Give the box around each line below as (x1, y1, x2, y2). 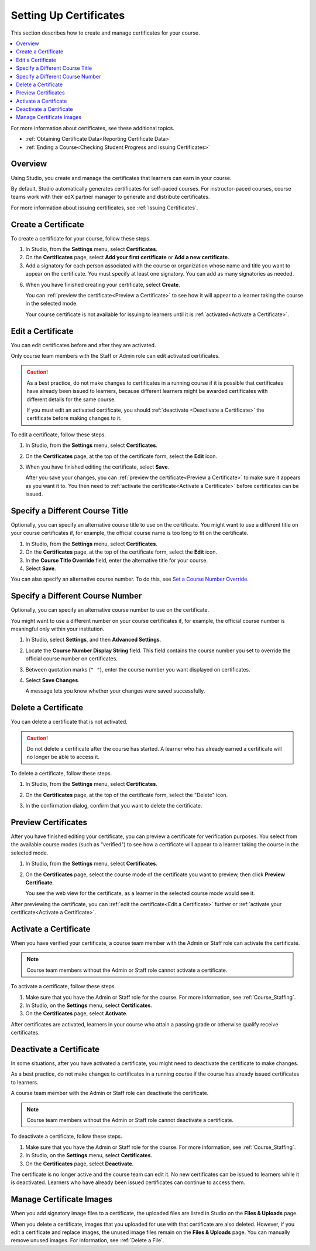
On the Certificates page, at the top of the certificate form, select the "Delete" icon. (25, 791, 228, 798)
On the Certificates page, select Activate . (25, 1010, 128, 1017)
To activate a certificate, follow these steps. (11, 983, 116, 990)
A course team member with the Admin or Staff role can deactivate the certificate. (11, 1090, 209, 1097)
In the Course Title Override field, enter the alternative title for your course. (25, 557, 208, 564)
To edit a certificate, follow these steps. (11, 431, 107, 438)
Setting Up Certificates (11, 9, 125, 22)
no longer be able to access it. (26, 754, 99, 761)
